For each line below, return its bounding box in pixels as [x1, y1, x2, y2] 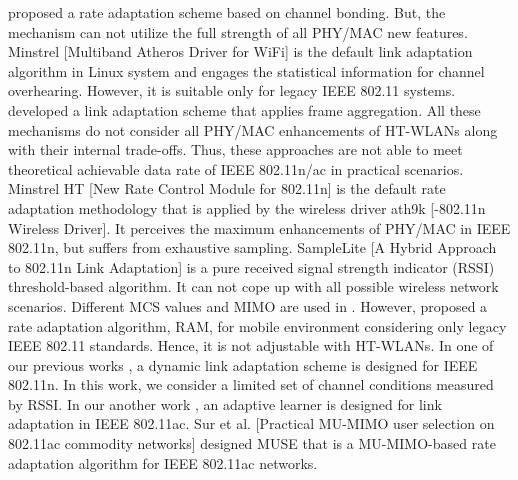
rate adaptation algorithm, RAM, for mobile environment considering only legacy [8, 315, 507, 336]
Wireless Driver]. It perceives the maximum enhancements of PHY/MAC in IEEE [8, 217, 511, 238]
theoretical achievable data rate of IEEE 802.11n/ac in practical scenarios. [8, 158, 464, 179]
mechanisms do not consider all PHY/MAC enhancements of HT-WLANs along [8, 119, 498, 140]
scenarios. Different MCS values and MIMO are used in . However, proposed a [8, 295, 488, 316]
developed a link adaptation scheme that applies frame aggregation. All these [8, 99, 481, 120]
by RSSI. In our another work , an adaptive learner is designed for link [8, 393, 442, 414]
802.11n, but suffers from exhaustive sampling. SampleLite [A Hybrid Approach [8, 237, 497, 258]
